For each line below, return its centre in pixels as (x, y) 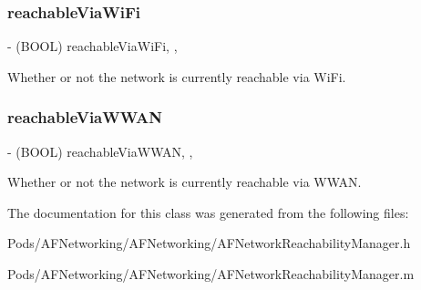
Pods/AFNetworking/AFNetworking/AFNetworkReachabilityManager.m (211, 274)
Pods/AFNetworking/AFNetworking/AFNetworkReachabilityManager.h (209, 243)
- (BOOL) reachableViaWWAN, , (100, 151)
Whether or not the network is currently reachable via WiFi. (177, 76)
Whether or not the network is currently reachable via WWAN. (185, 182)
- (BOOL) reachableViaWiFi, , (92, 46)
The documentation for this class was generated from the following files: (208, 212)
